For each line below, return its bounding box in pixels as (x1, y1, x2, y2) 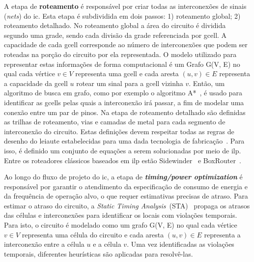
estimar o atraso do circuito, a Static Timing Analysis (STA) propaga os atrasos (4, 200, 250, 210)
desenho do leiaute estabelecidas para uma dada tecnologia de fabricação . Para (4, 136, 245, 146)
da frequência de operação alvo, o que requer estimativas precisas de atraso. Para (4, 191, 248, 201)
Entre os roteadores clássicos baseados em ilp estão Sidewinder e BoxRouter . (4, 155, 241, 165)
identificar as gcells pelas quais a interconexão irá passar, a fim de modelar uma (4, 97, 244, 107)
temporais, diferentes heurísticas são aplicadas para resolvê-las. (4, 248, 193, 259)
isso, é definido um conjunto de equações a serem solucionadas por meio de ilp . (4, 145, 241, 155)
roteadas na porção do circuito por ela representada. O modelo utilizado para (4, 49, 237, 59)
